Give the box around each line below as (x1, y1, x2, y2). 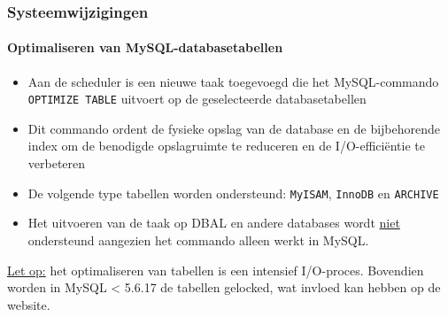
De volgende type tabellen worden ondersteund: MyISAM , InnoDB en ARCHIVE (27, 183, 439, 202)
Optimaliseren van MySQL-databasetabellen (7, 38, 283, 57)
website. (7, 295, 50, 313)
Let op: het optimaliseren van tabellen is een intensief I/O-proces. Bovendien (7, 260, 424, 279)
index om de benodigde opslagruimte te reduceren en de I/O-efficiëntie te (27, 136, 425, 155)
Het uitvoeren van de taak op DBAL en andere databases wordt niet (27, 213, 400, 232)
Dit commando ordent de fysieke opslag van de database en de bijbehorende (27, 119, 441, 137)
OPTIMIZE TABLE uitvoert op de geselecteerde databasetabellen (27, 89, 367, 108)
